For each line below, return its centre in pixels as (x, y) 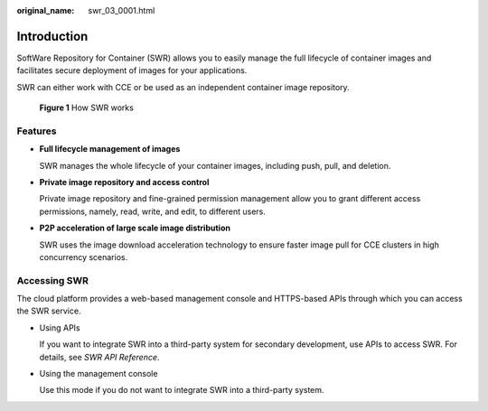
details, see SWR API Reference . (99, 357)
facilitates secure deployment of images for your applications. (132, 70)
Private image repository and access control (124, 182)
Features (37, 131)
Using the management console (99, 374)
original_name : (46, 10)
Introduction (52, 36)
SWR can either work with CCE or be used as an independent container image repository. (183, 87)
